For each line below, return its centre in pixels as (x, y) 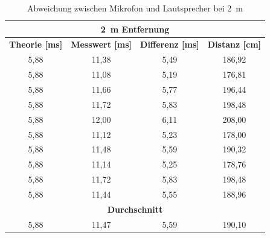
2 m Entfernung (135, 29)
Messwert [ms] (101, 44)
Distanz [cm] (234, 44)
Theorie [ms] (36, 44)
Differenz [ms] (170, 44)
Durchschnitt (135, 209)
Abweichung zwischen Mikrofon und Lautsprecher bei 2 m (135, 8)
